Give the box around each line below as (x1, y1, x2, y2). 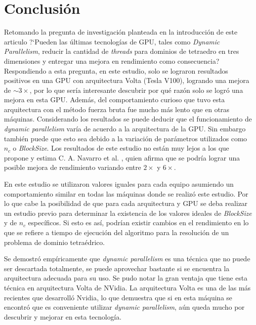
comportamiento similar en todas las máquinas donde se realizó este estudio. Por (4, 188, 249, 199)
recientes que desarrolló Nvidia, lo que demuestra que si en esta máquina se (4, 292, 232, 302)
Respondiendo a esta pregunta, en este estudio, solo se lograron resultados (4, 65, 228, 76)
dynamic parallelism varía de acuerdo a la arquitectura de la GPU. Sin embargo (4, 123, 246, 134)
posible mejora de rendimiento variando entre (4, 162, 141, 172)
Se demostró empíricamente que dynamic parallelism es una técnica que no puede (4, 253, 251, 264)
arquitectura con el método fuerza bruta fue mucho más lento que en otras (4, 104, 230, 114)
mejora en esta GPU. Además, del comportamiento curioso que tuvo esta (4, 94, 225, 105)
